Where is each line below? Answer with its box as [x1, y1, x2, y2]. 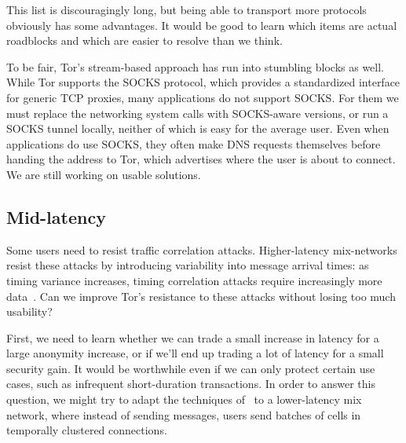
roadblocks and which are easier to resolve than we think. [6, 32, 283, 49]
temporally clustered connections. [6, 422, 167, 438]
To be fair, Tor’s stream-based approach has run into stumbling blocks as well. [6, 58, 385, 75]
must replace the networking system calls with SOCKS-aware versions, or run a [6, 104, 389, 121]
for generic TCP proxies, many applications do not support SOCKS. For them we [6, 89, 399, 105]
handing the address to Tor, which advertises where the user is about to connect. [6, 151, 396, 167]
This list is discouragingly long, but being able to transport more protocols [6, 2, 367, 17]
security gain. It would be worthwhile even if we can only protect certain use [6, 360, 375, 376]
